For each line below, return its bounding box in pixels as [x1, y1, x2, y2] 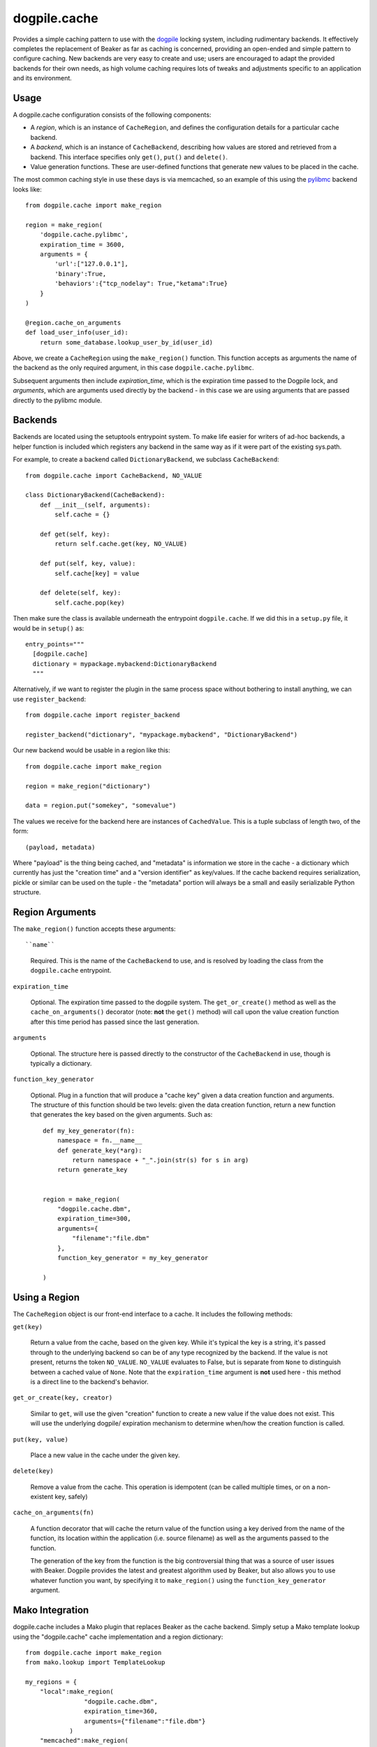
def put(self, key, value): [39, 560, 136, 567]
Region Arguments [13, 906, 97, 918]
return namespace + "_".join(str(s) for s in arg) [72, 1157, 249, 1164]
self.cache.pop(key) [54, 598, 125, 607]
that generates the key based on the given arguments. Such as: [30, 1110, 213, 1119]
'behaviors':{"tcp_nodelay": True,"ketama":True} [54, 280, 228, 288]
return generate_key [57, 1166, 128, 1174]
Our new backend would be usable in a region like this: [13, 746, 170, 755]
